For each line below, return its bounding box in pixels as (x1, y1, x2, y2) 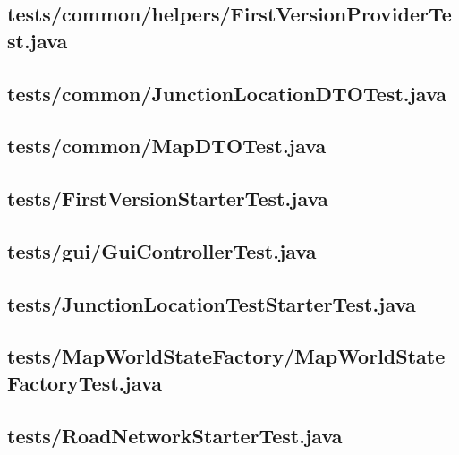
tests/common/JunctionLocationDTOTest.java (7, 79, 447, 107)
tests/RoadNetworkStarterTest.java (7, 421, 343, 449)
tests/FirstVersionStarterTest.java (7, 185, 328, 212)
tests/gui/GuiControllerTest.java (7, 236, 317, 264)
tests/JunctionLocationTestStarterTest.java (7, 289, 416, 317)
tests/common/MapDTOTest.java (7, 132, 327, 159)
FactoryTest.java (7, 368, 162, 396)
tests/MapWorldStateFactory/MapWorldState (7, 342, 446, 370)
